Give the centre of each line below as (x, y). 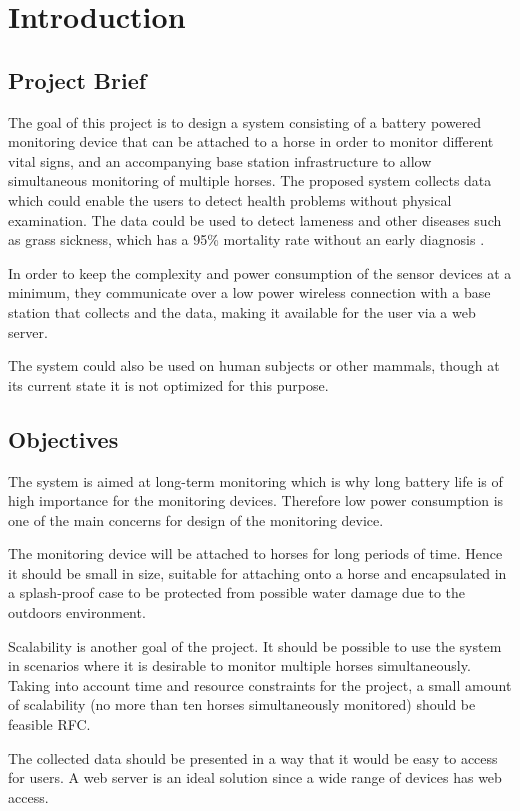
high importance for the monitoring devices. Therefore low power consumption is (256, 500)
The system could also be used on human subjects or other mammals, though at (254, 365)
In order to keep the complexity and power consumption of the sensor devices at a (260, 272)
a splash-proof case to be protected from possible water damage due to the (237, 592)
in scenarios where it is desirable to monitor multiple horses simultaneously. (239, 665)
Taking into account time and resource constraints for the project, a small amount (260, 684)
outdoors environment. (77, 612)
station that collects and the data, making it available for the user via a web (242, 311)
